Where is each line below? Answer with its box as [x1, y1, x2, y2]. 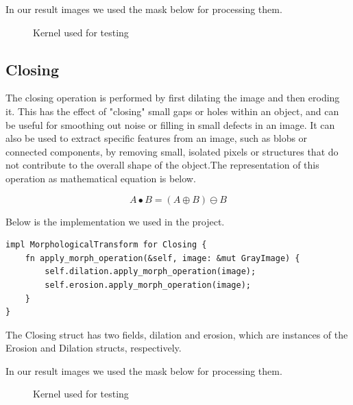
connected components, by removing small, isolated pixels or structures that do [5, 144, 339, 158]
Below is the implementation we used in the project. [5, 214, 225, 228]
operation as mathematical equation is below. [5, 171, 196, 185]
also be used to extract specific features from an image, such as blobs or [5, 131, 308, 145]
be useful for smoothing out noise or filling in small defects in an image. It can [5, 117, 335, 132]
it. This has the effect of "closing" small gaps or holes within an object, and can [5, 103, 339, 118]
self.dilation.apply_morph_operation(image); [45, 267, 256, 277]
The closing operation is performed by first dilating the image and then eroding [5, 90, 340, 105]
